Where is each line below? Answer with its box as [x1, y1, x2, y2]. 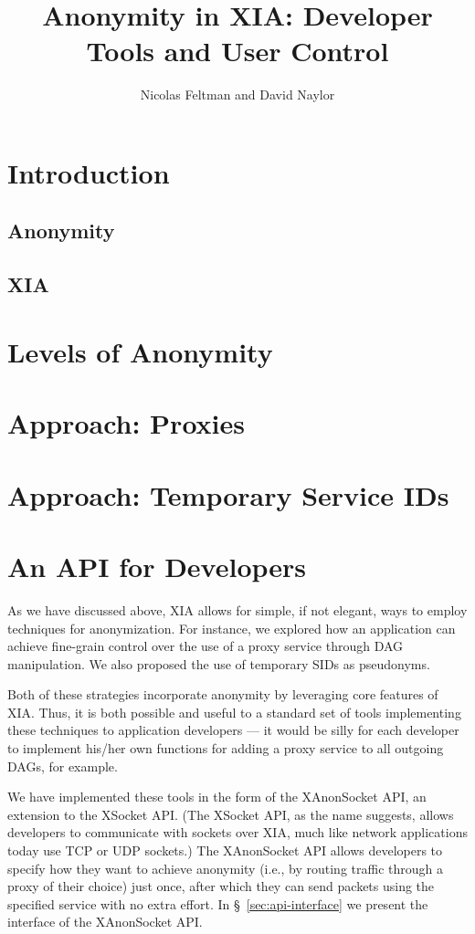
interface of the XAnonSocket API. [7, 912, 203, 931]
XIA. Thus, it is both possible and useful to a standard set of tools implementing [7, 702, 461, 721]
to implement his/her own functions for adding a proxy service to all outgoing [7, 739, 444, 758]
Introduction [7, 153, 170, 191]
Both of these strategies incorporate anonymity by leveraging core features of [7, 685, 438, 704]
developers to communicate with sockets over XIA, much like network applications [7, 823, 468, 842]
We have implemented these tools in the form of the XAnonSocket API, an [7, 787, 427, 806]
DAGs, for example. [7, 756, 118, 775]
